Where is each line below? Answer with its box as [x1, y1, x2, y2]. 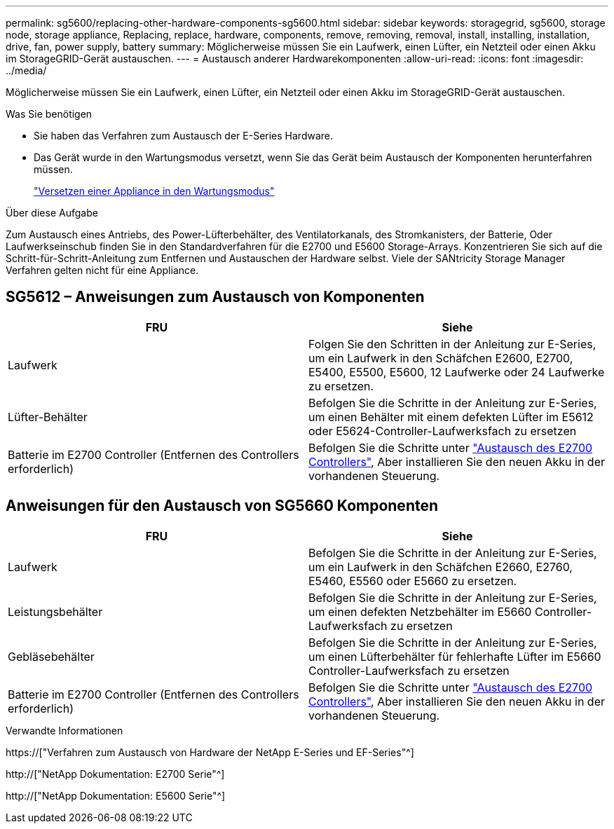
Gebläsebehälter [8, 649, 95, 664]
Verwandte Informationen [6, 724, 123, 736]
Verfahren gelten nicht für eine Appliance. [6, 264, 199, 276]
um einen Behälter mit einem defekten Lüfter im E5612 [308, 409, 594, 424]
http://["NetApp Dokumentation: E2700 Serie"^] [6, 767, 225, 780]
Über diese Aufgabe [6, 207, 98, 219]
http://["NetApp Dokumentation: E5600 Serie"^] [6, 789, 226, 802]
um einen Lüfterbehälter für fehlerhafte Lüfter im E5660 [308, 649, 601, 664]
